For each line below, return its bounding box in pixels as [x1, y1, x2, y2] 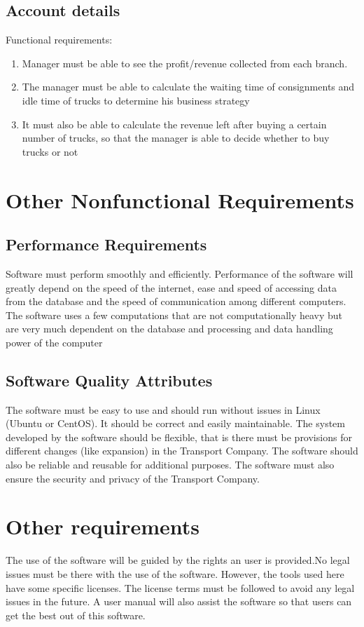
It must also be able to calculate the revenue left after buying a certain [22, 116, 327, 131]
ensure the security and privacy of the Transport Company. [6, 471, 260, 485]
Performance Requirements [6, 234, 207, 255]
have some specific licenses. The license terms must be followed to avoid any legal [6, 580, 355, 595]
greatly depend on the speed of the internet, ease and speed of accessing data [6, 280, 337, 295]
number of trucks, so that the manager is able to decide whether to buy [22, 130, 330, 145]
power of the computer [6, 335, 103, 349]
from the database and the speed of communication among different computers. [6, 294, 346, 309]
